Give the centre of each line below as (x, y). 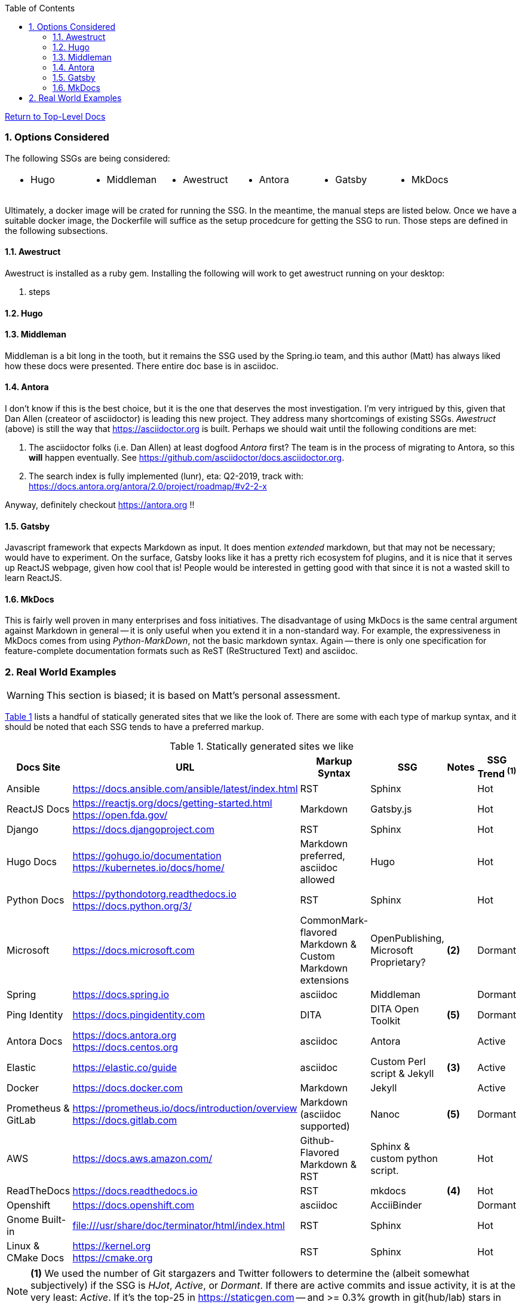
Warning (25, 696)
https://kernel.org (112, 1245)
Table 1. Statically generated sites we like (262, 746)
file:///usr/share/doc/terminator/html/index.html (179, 1225)
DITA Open (395, 1009)
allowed (317, 879)
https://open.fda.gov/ (120, 815)
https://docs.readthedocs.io (135, 1190)
